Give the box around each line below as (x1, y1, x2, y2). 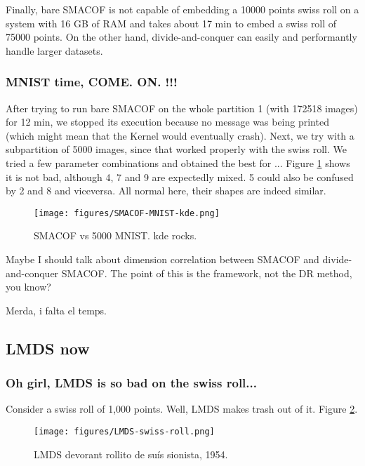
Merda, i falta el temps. (6, 302, 107, 317)
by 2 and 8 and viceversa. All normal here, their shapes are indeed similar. (6, 183, 326, 198)
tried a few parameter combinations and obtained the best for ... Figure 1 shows (6, 155, 350, 170)
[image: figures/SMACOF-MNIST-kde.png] (34, 208, 220, 218)
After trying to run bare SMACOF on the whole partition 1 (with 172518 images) (6, 100, 358, 115)
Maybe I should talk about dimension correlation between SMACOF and (6, 252, 319, 266)
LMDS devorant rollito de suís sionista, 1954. (34, 446, 228, 461)
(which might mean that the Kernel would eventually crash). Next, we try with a (6, 128, 354, 142)
